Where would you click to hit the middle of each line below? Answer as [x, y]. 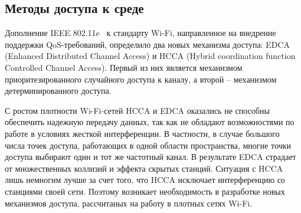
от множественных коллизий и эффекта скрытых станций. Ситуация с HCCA [144, 168]
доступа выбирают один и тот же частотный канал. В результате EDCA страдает [150, 157]
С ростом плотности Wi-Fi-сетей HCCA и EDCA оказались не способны [137, 110]
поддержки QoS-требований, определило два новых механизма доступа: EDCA [147, 44]
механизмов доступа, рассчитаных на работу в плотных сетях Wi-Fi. [129, 203]
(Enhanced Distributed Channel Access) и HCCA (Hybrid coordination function [150, 56]
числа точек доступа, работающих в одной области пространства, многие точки [148, 145]
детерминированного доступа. [58, 91]
